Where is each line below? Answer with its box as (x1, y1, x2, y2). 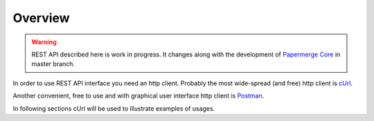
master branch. (31, 60, 75, 68)
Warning (31, 38, 57, 46)
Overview (12, 10, 70, 25)
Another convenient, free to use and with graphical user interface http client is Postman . (12, 91, 265, 100)
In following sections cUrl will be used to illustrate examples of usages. (12, 104, 215, 113)
